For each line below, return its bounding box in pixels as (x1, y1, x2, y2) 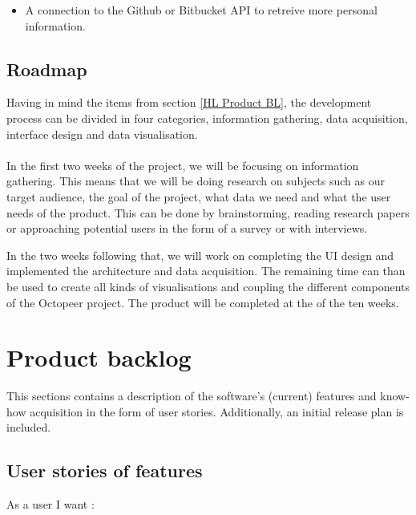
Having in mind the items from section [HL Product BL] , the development (6, 94, 372, 111)
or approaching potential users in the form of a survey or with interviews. (6, 220, 368, 237)
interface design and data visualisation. (6, 125, 198, 142)
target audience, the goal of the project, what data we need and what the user (6, 188, 391, 205)
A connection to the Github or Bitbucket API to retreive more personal (25, 2, 378, 18)
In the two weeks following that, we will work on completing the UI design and (6, 246, 394, 263)
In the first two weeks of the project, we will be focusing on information (6, 156, 359, 173)
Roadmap (6, 56, 87, 81)
